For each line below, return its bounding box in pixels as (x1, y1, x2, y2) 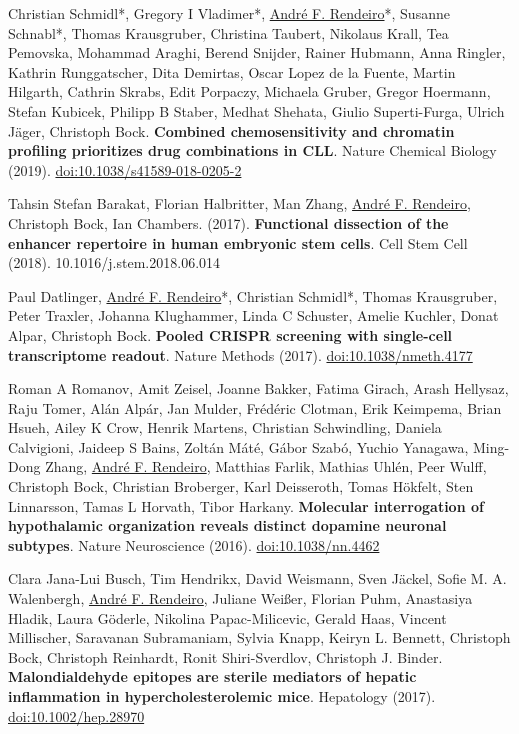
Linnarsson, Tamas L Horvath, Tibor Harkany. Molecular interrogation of (8, 495, 484, 516)
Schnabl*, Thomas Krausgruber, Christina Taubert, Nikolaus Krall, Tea (8, 22, 449, 43)
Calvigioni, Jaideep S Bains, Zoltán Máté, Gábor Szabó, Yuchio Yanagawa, (8, 436, 469, 457)
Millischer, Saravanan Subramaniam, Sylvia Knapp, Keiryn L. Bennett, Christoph (8, 627, 511, 648)
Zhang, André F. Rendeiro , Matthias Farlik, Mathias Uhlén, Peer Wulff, (45, 456, 487, 477)
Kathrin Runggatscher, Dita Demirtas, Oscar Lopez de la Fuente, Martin (8, 61, 456, 82)
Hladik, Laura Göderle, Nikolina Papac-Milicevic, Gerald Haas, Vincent (8, 607, 447, 628)
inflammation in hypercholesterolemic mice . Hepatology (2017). (8, 686, 436, 706)
